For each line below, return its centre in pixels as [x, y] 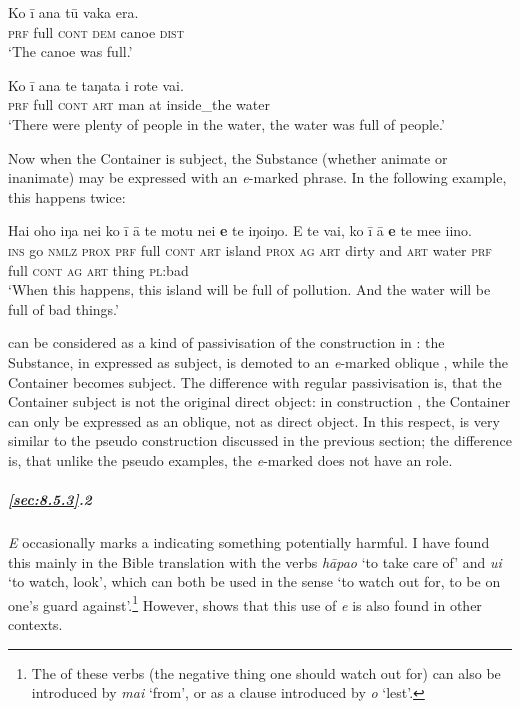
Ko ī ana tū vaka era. [73, 12]
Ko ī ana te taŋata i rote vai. [96, 84]
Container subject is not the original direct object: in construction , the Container [259, 401]
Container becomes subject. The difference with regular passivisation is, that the [255, 381]
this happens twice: [67, 196]
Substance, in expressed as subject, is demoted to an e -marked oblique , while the [258, 361]
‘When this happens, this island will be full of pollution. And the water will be [249, 289]
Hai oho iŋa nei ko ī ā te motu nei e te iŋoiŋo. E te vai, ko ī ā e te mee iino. [240, 230]
